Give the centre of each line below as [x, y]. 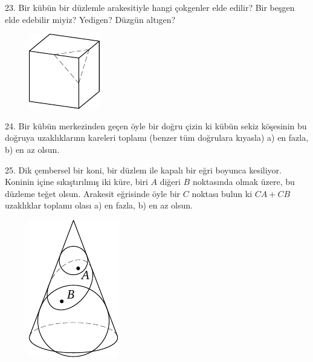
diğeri [170, 182]
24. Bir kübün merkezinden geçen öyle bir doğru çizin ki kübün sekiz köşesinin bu [156, 125]
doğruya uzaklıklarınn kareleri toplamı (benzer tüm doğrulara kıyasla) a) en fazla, [157, 137]
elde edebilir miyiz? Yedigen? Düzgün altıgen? [90, 19]
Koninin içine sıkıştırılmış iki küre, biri [76, 182]
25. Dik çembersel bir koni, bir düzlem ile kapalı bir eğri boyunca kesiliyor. [143, 170]
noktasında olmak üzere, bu [244, 182]
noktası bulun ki [222, 193]
